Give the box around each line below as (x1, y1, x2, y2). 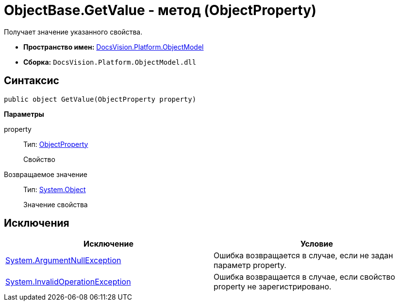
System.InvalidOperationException (5, 277, 131, 287)
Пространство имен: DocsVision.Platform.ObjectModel (23, 42, 204, 51)
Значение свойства (23, 200, 88, 209)
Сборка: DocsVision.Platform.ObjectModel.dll (23, 57, 197, 66)
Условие (300, 239, 333, 249)
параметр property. (214, 260, 286, 270)
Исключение (83, 239, 133, 249)
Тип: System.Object (23, 185, 86, 194)
